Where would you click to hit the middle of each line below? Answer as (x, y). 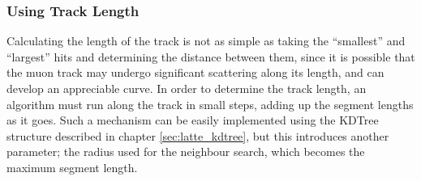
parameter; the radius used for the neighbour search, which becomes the (186, 152)
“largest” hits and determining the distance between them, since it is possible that (211, 56)
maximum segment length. (72, 167)
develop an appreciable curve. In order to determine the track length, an (187, 88)
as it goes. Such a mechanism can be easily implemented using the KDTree (193, 120)
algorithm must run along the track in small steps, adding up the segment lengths (210, 104)
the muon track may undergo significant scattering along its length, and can (195, 72)
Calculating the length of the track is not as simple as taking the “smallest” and (206, 41)
